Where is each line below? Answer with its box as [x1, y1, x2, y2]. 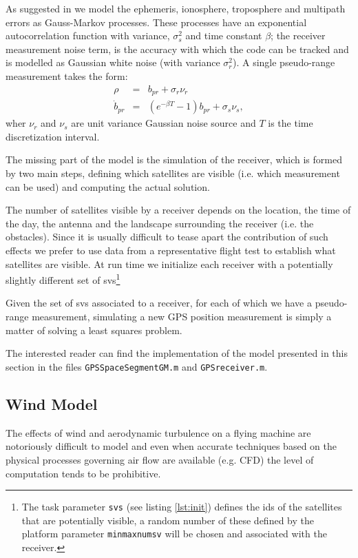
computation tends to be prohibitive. [6, 466, 161, 480]
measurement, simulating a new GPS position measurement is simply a [32, 309, 332, 324]
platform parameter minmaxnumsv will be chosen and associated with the [21, 526, 327, 541]
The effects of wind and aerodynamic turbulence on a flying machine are [6, 425, 311, 440]
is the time [268, 116, 313, 130]
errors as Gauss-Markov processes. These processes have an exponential [6, 14, 307, 29]
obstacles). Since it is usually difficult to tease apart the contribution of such [6, 229, 328, 244]
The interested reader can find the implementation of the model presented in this [6, 346, 348, 360]
